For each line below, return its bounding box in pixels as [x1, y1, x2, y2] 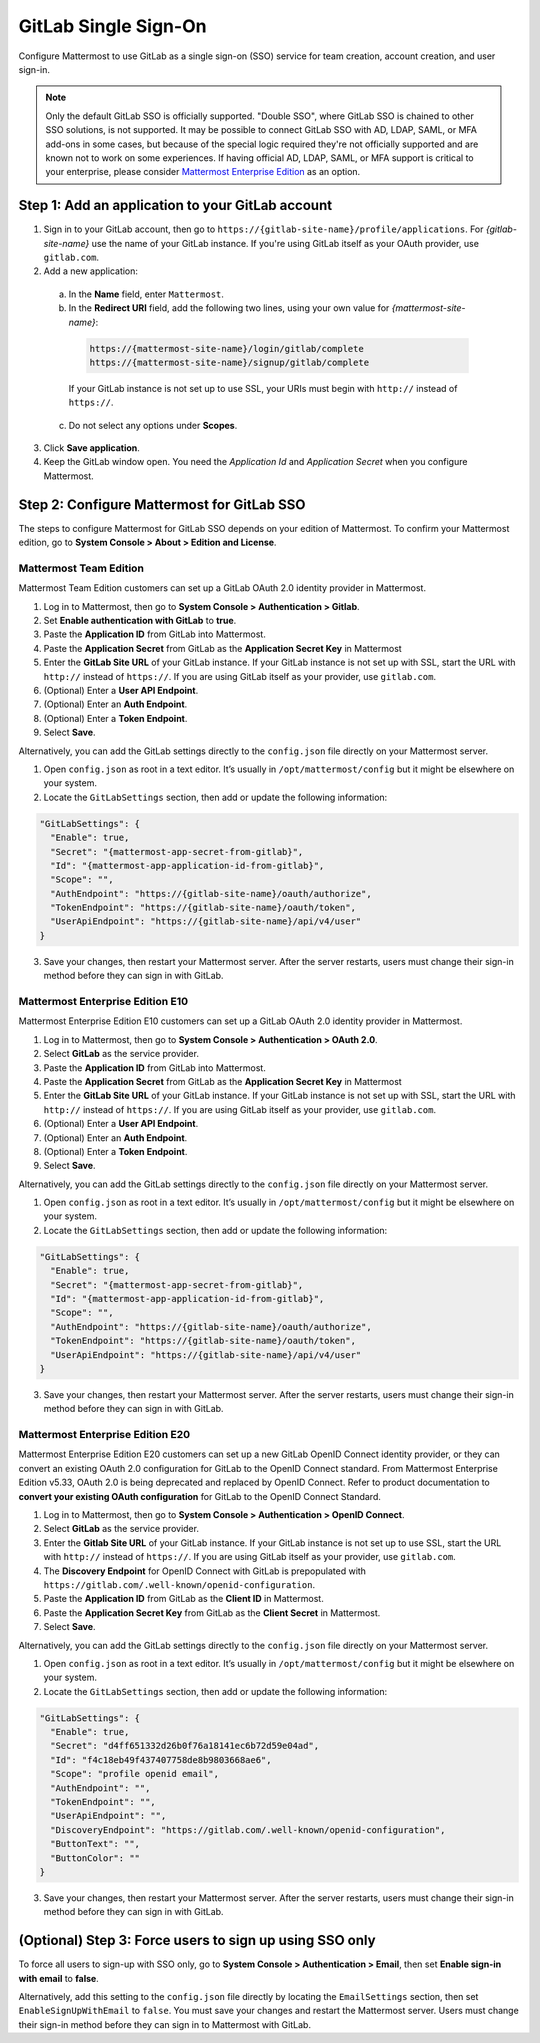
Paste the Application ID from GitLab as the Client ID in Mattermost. [43, 1593, 324, 1605]
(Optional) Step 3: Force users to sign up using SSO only [18, 1932, 376, 1949]
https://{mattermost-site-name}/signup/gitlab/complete [89, 356, 370, 368]
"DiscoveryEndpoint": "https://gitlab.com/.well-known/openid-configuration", [50, 1824, 446, 1835]
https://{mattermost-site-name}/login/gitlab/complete [89, 343, 364, 354]
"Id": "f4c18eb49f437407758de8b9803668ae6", [50, 1754, 272, 1765]
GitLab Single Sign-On [18, 15, 207, 37]
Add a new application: [43, 265, 139, 277]
